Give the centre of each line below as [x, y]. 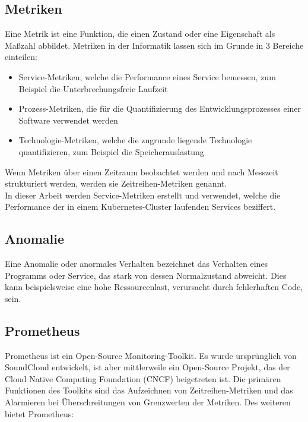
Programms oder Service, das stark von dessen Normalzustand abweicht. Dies [146, 275]
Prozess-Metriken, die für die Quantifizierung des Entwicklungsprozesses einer [160, 108]
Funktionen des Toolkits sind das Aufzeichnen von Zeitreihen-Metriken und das [149, 390]
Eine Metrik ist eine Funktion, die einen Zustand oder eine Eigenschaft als [140, 34]
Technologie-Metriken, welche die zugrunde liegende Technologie [135, 140]
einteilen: [21, 57]
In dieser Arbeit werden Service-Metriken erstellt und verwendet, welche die [143, 195]
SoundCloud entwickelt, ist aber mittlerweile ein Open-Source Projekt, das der [147, 367]
